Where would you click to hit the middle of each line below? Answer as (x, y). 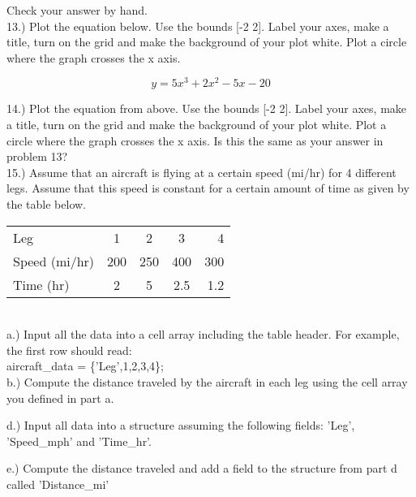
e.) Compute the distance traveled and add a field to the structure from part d (202, 468)
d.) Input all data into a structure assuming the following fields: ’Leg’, (181, 425)
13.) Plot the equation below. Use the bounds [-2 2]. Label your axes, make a (198, 26)
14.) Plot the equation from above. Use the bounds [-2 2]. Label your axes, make (207, 108)
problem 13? (37, 156)
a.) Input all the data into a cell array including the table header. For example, (203, 334)
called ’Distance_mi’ (58, 484)
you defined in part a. (60, 398)
